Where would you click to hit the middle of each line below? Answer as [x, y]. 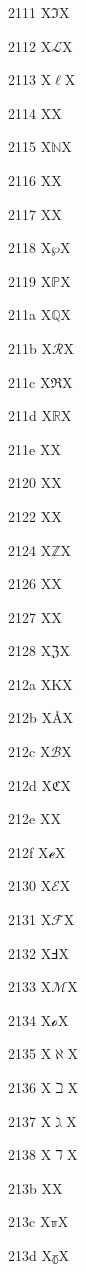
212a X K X [40, 683]
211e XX [34, 448]
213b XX [35, 1187]
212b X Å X [40, 717]
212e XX [34, 818]
